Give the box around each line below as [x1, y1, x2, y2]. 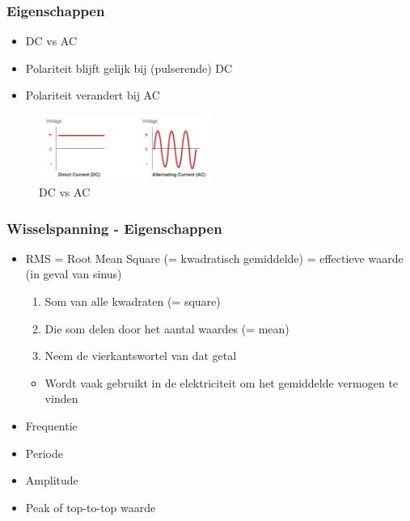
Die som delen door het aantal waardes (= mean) [44, 320, 290, 337]
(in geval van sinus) [25, 265, 122, 282]
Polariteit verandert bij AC [25, 87, 160, 104]
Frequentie [25, 417, 78, 434]
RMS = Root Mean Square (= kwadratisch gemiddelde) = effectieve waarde [25, 249, 404, 266]
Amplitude [25, 472, 78, 489]
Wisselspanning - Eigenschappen [6, 218, 222, 238]
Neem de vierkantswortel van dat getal [44, 347, 237, 364]
